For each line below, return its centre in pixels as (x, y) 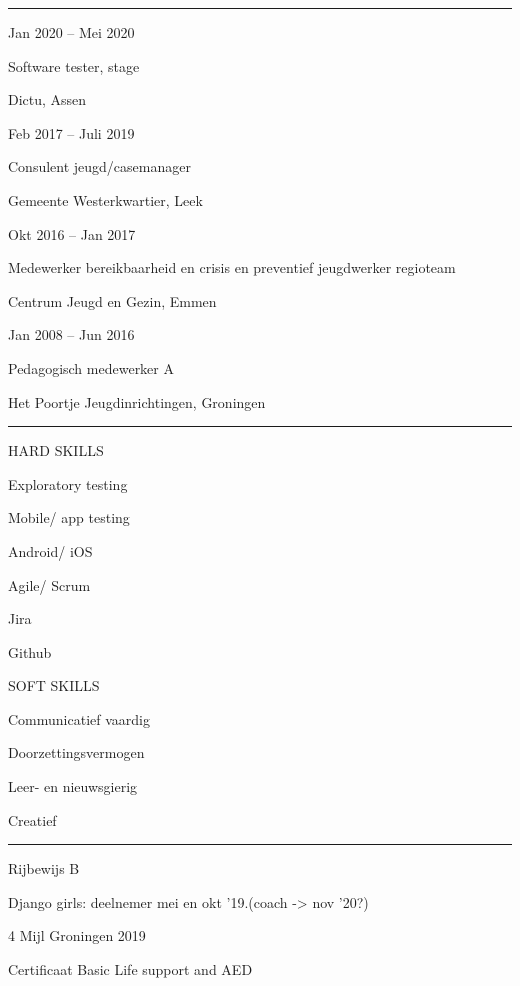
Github (30, 651)
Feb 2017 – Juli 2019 (71, 132)
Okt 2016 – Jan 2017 (72, 233)
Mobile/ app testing (69, 517)
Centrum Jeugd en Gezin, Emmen (112, 300)
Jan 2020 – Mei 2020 (71, 32)
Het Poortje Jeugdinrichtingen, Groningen (137, 401)
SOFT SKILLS (54, 685)
